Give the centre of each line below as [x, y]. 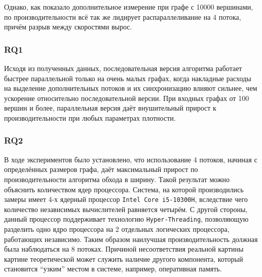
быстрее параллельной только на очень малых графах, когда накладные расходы [128, 78]
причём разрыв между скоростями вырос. [68, 27]
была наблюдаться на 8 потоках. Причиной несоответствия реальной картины [124, 249]
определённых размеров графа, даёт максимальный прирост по [101, 169]
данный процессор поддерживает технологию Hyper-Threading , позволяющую [126, 219]
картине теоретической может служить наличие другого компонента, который [124, 258]
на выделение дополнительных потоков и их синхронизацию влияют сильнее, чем [131, 88]
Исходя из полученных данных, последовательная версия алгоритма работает [123, 68]
